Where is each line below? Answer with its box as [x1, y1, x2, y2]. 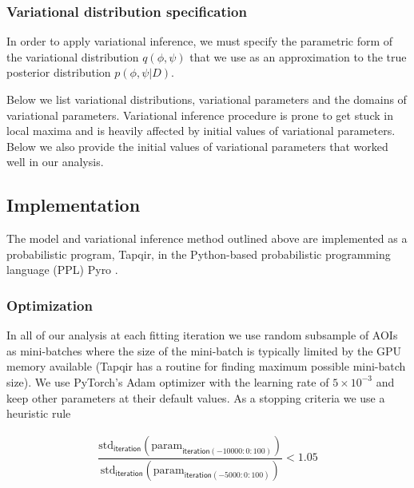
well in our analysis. [6, 153, 104, 170]
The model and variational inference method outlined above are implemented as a [6, 230, 408, 247]
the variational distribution [6, 48, 139, 65]
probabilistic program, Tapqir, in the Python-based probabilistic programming [6, 245, 391, 262]
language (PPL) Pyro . [6, 261, 118, 278]
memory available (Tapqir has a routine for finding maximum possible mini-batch [6, 358, 406, 375]
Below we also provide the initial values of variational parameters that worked [6, 137, 388, 154]
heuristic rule [6, 405, 71, 422]
